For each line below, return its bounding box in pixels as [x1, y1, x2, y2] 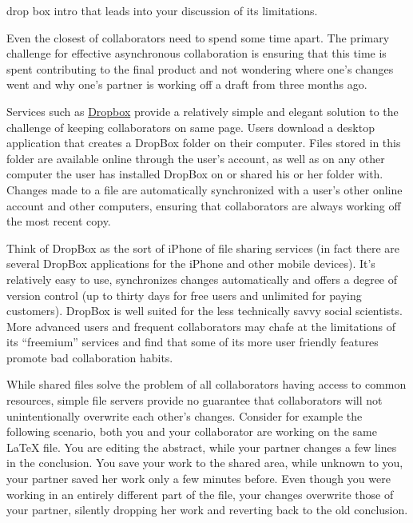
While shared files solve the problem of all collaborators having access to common [6, 376, 407, 393]
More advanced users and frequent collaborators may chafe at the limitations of [6, 317, 396, 334]
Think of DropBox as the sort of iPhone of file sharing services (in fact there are [6, 239, 399, 256]
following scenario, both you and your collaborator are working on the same [6, 423, 377, 440]
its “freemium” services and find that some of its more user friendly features [6, 333, 379, 350]
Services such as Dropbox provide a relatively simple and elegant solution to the [6, 102, 399, 119]
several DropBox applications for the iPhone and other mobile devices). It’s [6, 255, 375, 272]
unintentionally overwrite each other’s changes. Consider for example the [6, 407, 363, 424]
